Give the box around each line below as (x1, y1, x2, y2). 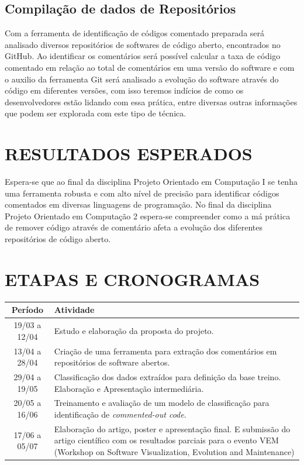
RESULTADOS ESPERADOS (5, 142, 253, 166)
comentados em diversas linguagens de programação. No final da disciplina (5, 198, 272, 211)
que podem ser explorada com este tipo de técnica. (5, 107, 186, 119)
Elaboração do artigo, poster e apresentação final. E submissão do (54, 422, 291, 435)
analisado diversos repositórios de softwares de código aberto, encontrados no (5, 38, 281, 50)
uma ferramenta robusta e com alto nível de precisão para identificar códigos (5, 187, 279, 199)
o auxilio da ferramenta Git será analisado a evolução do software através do (5, 73, 279, 85)
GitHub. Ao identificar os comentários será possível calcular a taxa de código (5, 50, 281, 62)
